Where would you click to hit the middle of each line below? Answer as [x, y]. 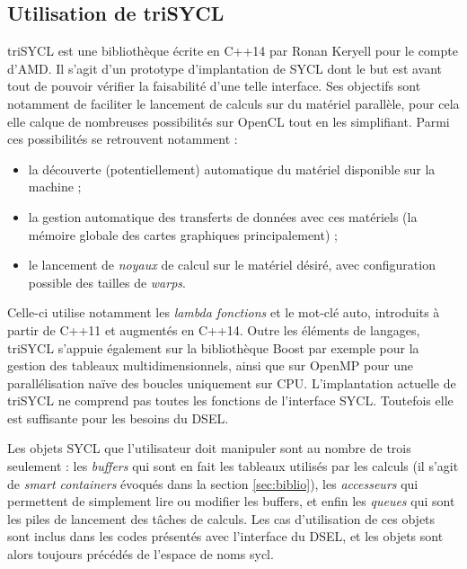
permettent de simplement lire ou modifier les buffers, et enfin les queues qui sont [231, 501]
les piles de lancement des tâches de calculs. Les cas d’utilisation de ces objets [221, 518]
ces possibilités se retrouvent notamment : [123, 139]
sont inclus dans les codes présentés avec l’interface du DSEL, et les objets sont [225, 536]
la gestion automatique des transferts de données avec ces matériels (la [223, 216]
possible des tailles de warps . [107, 282]
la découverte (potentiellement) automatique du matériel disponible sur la [232, 169]
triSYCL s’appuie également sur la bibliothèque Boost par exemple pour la [213, 347]
